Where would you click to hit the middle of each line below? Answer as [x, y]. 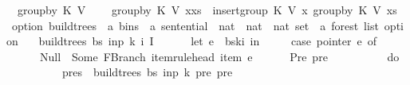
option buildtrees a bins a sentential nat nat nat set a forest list [195, 25]
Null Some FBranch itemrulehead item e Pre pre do [219, 56]
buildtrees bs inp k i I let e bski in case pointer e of [207, 41]
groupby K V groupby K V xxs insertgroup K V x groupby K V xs [207, 10]
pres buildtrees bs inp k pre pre [147, 72]
